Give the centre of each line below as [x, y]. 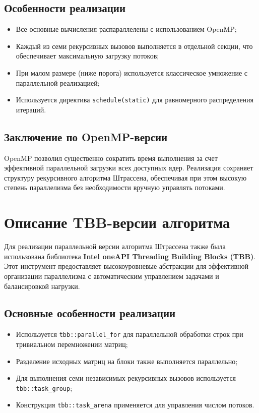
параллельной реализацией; [58, 82]
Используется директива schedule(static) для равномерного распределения [135, 100]
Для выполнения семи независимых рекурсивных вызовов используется [126, 378]
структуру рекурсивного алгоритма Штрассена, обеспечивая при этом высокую [125, 177]
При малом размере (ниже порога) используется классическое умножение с [132, 72]
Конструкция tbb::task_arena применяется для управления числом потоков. [135, 405]
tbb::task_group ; [44, 388]
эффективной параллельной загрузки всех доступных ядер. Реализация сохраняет [129, 168]
